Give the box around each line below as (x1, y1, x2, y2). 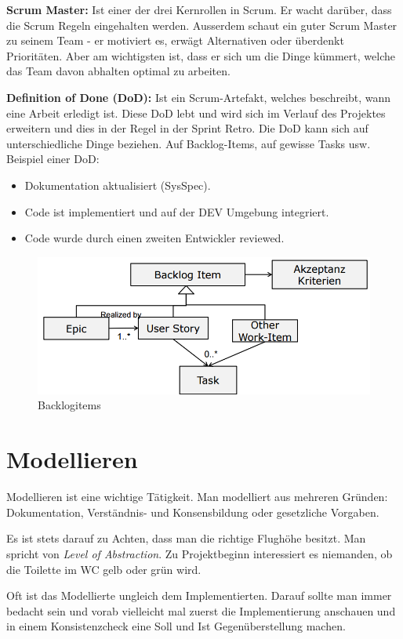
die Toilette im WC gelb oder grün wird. (6, 561, 201, 577)
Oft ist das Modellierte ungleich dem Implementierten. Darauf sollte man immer (6, 587, 392, 604)
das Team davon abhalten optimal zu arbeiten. (6, 63, 231, 79)
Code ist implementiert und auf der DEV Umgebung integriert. (24, 203, 329, 220)
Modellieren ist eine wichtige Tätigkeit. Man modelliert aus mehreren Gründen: (6, 488, 388, 505)
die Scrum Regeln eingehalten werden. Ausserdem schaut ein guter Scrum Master (6, 16, 398, 33)
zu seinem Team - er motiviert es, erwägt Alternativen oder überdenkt (6, 32, 344, 49)
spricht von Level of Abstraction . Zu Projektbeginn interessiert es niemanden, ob (6, 545, 393, 561)
